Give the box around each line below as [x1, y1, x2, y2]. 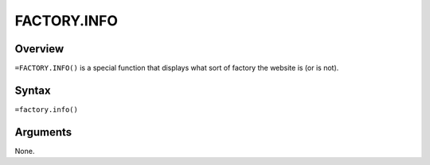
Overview [14, 42, 64, 56]
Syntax [14, 83, 51, 97]
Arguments [14, 125, 72, 139]
